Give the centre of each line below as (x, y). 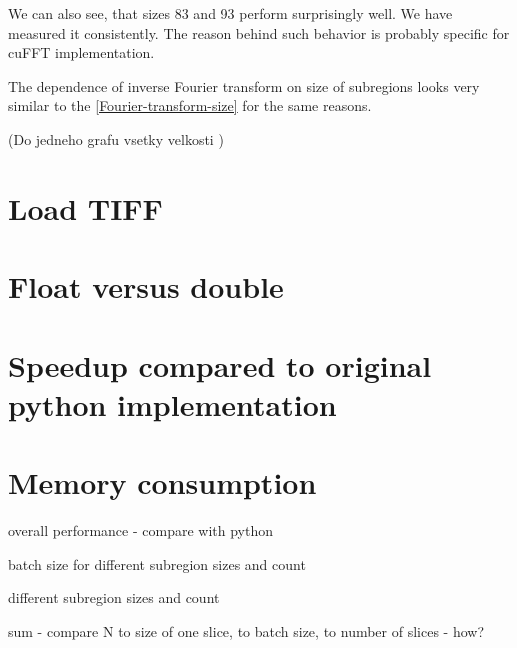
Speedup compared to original (220, 364)
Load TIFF (85, 207)
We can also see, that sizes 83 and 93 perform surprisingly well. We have (230, 13)
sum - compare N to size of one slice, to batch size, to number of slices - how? (246, 630)
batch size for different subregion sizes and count (157, 563)
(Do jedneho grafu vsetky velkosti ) (116, 138)
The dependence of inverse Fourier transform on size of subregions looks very (244, 85)
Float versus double (146, 286)
